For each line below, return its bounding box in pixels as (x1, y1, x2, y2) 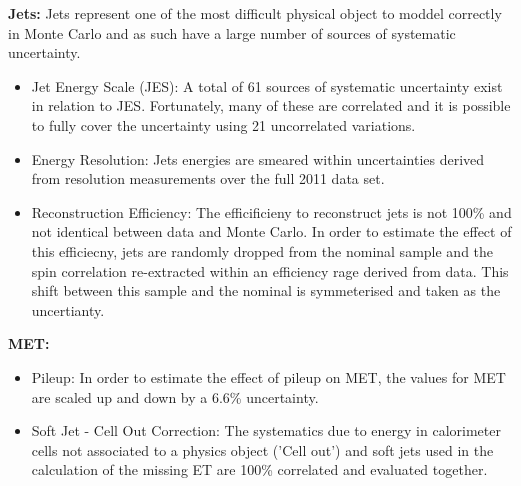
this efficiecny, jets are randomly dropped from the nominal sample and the (31, 240, 494, 261)
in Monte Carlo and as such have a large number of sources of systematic (8, 22, 456, 43)
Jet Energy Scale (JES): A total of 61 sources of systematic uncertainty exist (31, 75, 503, 96)
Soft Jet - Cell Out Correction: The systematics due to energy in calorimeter (31, 420, 501, 441)
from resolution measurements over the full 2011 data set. (31, 168, 385, 189)
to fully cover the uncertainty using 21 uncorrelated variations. (31, 114, 416, 135)
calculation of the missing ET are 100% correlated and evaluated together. (31, 459, 488, 480)
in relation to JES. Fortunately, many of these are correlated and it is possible (31, 95, 511, 116)
